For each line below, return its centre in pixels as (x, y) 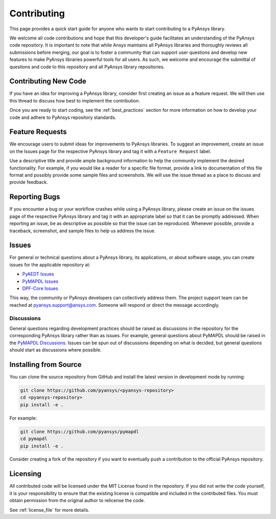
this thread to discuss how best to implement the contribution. (75, 100)
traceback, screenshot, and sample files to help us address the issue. (83, 231)
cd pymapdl (34, 439)
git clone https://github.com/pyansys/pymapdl (79, 431)
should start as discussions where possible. (55, 350)
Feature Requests (38, 132)
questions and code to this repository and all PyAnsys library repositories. (87, 67)
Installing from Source (45, 365)
